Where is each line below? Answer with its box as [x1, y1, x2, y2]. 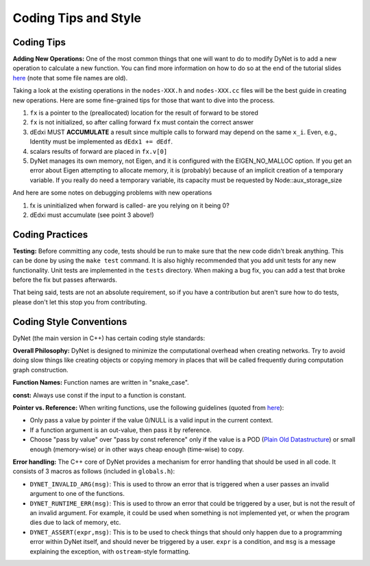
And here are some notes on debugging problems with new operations [12, 189, 212, 197]
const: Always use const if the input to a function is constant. [12, 391, 186, 399]
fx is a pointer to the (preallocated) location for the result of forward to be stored [29, 109, 258, 117]
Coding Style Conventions [12, 316, 127, 328]
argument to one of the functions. [29, 490, 125, 498]
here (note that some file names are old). [12, 73, 128, 82]
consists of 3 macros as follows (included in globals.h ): [12, 467, 175, 475]
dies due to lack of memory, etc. [29, 519, 121, 527]
